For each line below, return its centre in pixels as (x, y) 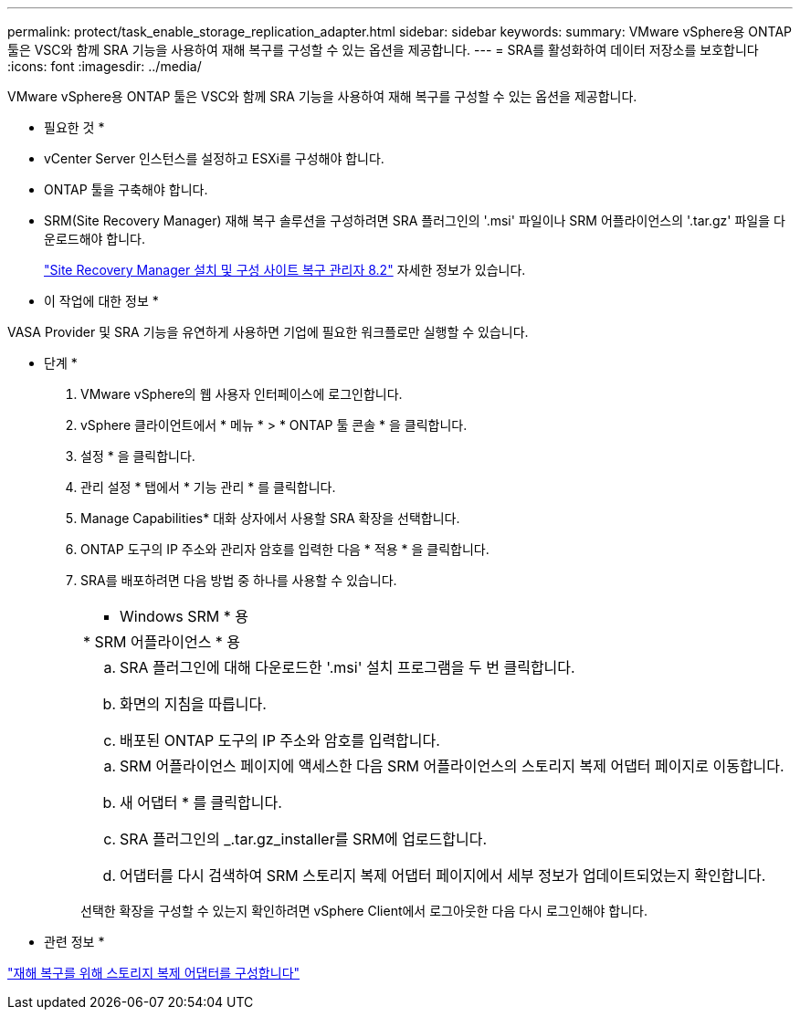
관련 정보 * (74, 942)
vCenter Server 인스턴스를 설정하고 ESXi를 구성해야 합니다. (214, 158)
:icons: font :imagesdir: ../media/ (105, 66)
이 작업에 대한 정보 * (101, 301)
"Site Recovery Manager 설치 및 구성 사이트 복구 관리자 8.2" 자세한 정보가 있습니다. (285, 270)
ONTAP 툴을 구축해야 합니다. (126, 189)
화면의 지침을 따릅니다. (193, 704)
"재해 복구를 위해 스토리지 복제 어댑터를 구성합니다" (154, 973)
